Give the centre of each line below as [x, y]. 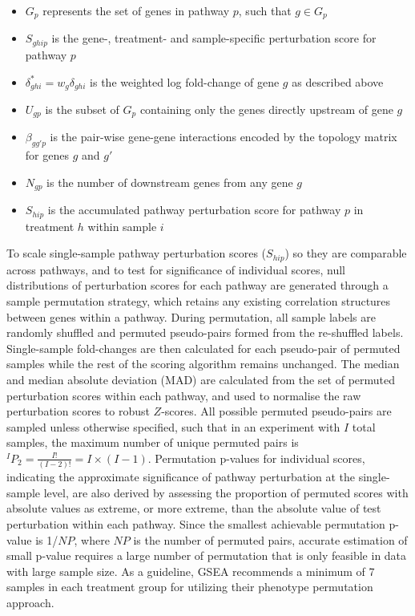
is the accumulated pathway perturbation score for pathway [194, 210]
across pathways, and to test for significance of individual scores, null [176, 269]
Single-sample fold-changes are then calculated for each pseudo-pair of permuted [203, 348]
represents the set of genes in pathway [136, 10]
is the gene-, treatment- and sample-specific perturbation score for [214, 38]
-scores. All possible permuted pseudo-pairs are [276, 411]
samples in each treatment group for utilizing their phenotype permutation [190, 587]
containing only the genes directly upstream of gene [266, 109]
